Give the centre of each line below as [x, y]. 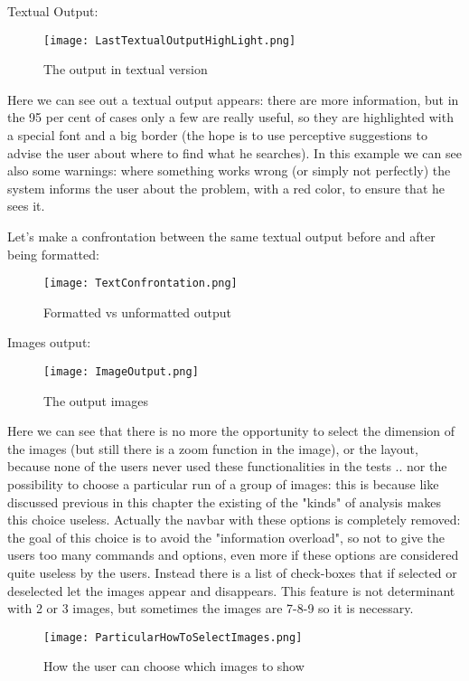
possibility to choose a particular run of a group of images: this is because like [223, 484]
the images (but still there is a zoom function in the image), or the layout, [213, 448]
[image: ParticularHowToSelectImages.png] [173, 637]
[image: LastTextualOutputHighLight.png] [170, 40]
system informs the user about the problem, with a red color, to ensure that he [226, 188]
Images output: [49, 342]
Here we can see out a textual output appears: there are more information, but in [233, 99]
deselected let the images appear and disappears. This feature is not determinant [231, 590]
